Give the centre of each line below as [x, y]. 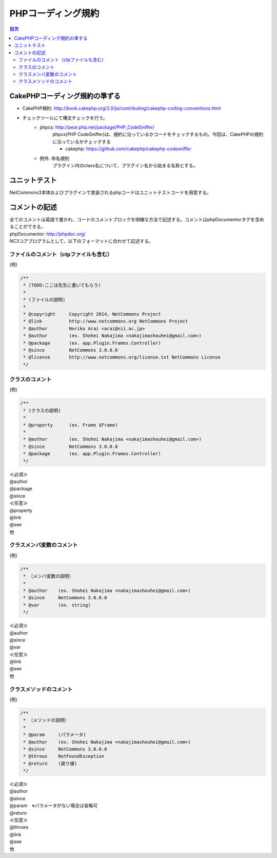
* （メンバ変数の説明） [48, 576]
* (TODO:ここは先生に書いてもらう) [62, 285]
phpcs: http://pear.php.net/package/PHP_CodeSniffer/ [97, 127]
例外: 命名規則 [54, 158]
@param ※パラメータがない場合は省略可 [54, 806]
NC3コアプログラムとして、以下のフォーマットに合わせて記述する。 [81, 241]
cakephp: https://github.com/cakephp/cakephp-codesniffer [128, 149]
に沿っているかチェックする [82, 141]
